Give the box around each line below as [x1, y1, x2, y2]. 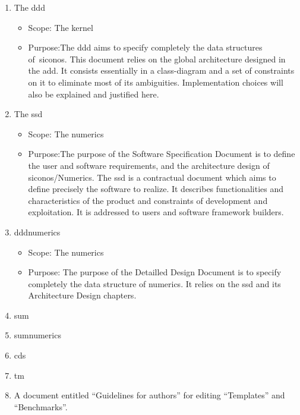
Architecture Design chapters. [28, 289, 137, 301]
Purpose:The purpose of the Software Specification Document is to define [28, 147, 295, 160]
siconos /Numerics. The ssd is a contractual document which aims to [28, 171, 276, 183]
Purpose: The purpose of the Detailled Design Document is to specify [28, 266, 282, 278]
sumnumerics [14, 329, 61, 341]
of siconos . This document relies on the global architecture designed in [28, 52, 286, 65]
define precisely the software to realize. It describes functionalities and [28, 183, 284, 195]
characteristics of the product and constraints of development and [28, 194, 268, 206]
